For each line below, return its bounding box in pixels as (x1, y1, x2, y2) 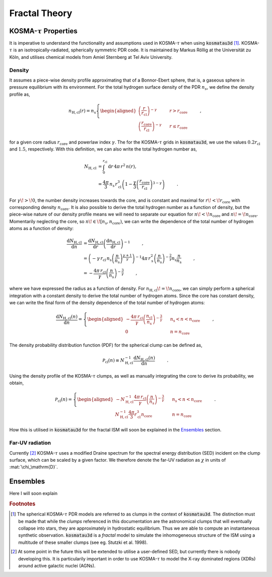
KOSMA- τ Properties (9, 27, 78, 35)
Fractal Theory (9, 8, 73, 19)
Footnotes (9, 500, 36, 507)
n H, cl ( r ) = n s (68, 108, 96, 115)
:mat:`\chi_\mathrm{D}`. (9, 464, 58, 470)
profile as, (9, 91, 30, 97)
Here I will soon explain (9, 490, 58, 496)
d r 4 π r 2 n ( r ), (108, 163, 137, 170)
